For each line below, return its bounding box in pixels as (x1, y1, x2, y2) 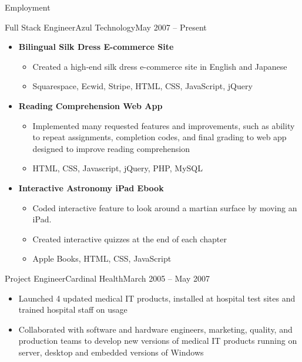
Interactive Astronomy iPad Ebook (18, 181, 164, 194)
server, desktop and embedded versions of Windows (18, 346, 204, 358)
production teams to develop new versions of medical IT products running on (18, 334, 297, 347)
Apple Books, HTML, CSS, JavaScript (32, 252, 172, 265)
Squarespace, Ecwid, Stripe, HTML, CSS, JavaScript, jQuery (32, 80, 253, 92)
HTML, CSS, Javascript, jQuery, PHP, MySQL (32, 162, 203, 174)
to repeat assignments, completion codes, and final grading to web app (32, 131, 287, 143)
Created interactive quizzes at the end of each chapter (32, 232, 227, 245)
